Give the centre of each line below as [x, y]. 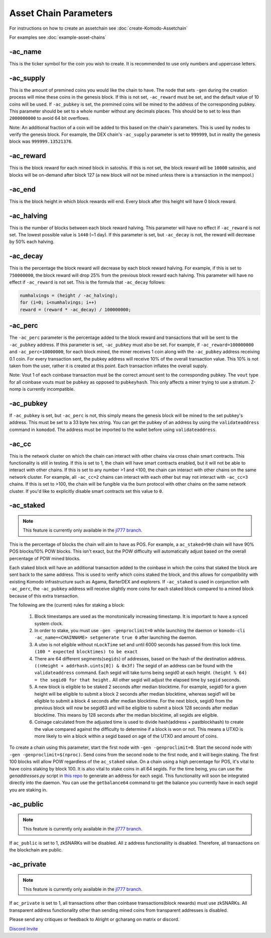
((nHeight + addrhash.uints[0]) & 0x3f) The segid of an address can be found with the [133, 666]
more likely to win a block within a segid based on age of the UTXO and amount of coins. [126, 736]
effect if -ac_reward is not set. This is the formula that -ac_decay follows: [87, 282]
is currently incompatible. [49, 389]
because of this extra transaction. [44, 595]
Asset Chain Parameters [61, 13]
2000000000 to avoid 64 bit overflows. [49, 118]
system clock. [49, 623]
